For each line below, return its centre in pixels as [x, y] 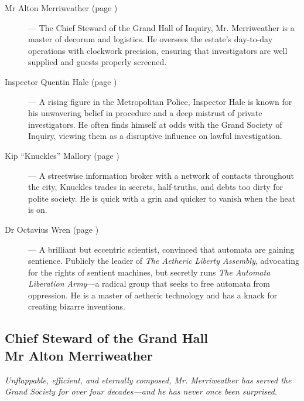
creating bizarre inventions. [77, 306]
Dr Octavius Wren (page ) [52, 229]
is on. [38, 210]
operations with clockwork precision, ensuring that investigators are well [158, 50]
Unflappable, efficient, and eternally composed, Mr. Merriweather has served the [148, 380]
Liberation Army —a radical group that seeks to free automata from [149, 283]
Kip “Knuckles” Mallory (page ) [62, 155]
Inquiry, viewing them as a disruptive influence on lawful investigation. [155, 136]
